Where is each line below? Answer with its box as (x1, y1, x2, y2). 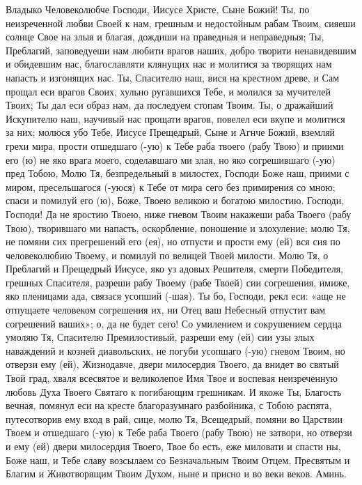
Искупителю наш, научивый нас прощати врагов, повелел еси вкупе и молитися (6, 111, 345, 125)
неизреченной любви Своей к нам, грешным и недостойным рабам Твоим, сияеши (6, 15, 356, 30)
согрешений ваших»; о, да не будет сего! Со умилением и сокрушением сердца (6, 316, 342, 330)
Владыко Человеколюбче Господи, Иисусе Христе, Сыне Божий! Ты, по (6, 2, 310, 16)
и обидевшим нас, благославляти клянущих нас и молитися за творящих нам (6, 56, 332, 71)
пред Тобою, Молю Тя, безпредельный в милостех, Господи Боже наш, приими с (6, 166, 349, 180)
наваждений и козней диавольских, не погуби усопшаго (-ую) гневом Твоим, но (6, 343, 345, 357)
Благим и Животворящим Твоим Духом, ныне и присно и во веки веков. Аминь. (6, 466, 347, 481)
